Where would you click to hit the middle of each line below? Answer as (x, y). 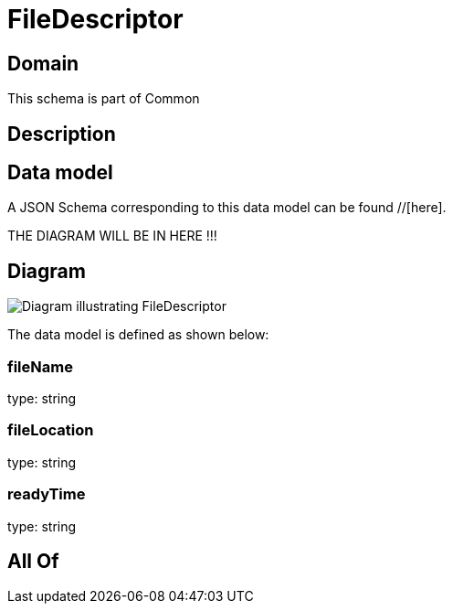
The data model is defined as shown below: (138, 335)
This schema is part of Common (104, 99)
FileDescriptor (95, 19)
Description (62, 134)
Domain (43, 63)
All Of (33, 561)
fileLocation (51, 430)
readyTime (47, 494)
